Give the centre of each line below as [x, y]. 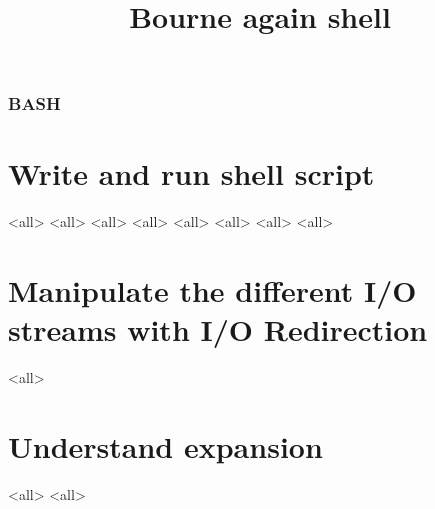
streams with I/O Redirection [218, 329]
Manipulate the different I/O [212, 290]
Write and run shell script [191, 173]
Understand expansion [165, 446]
